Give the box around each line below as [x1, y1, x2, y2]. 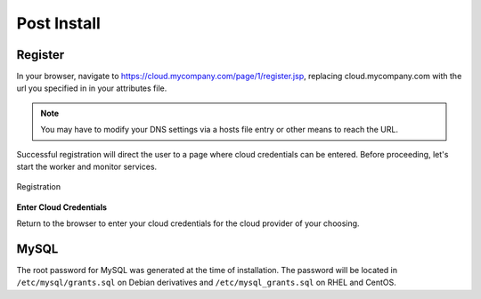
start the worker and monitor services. [16, 161, 158, 173]
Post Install [16, 13, 102, 33]
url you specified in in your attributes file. [16, 83, 167, 93]
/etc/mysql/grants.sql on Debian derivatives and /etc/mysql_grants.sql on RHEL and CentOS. [16, 277, 396, 288]
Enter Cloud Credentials [16, 201, 107, 213]
